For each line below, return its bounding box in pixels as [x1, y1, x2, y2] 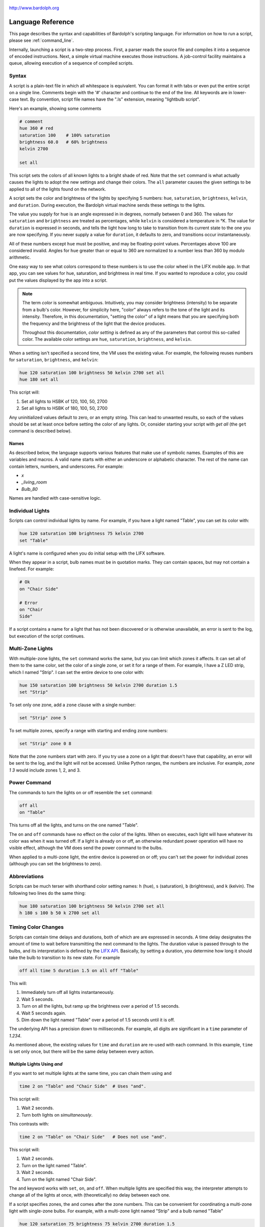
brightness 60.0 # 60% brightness [19, 139, 108, 145]
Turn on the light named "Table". [21, 1162, 87, 1168]
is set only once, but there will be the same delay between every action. [9, 1048, 155, 1055]
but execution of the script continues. [9, 633, 85, 639]
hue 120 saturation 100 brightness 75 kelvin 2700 [19, 531, 144, 536]
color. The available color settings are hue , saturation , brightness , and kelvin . [22, 336, 192, 342]
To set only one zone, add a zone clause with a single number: [9, 702, 136, 708]
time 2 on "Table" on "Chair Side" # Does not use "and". [19, 1134, 167, 1140]
